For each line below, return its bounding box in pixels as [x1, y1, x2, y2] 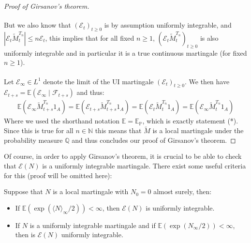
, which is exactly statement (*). [142, 116, 238, 126]
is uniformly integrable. [146, 202, 215, 213]
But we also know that [4, 20, 71, 30]
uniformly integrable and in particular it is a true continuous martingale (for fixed [4, 47, 247, 58]
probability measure [4, 135, 63, 145]
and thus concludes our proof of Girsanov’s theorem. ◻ [72, 135, 236, 145]
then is [15, 229, 36, 240]
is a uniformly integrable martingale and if [30, 220, 156, 230]
